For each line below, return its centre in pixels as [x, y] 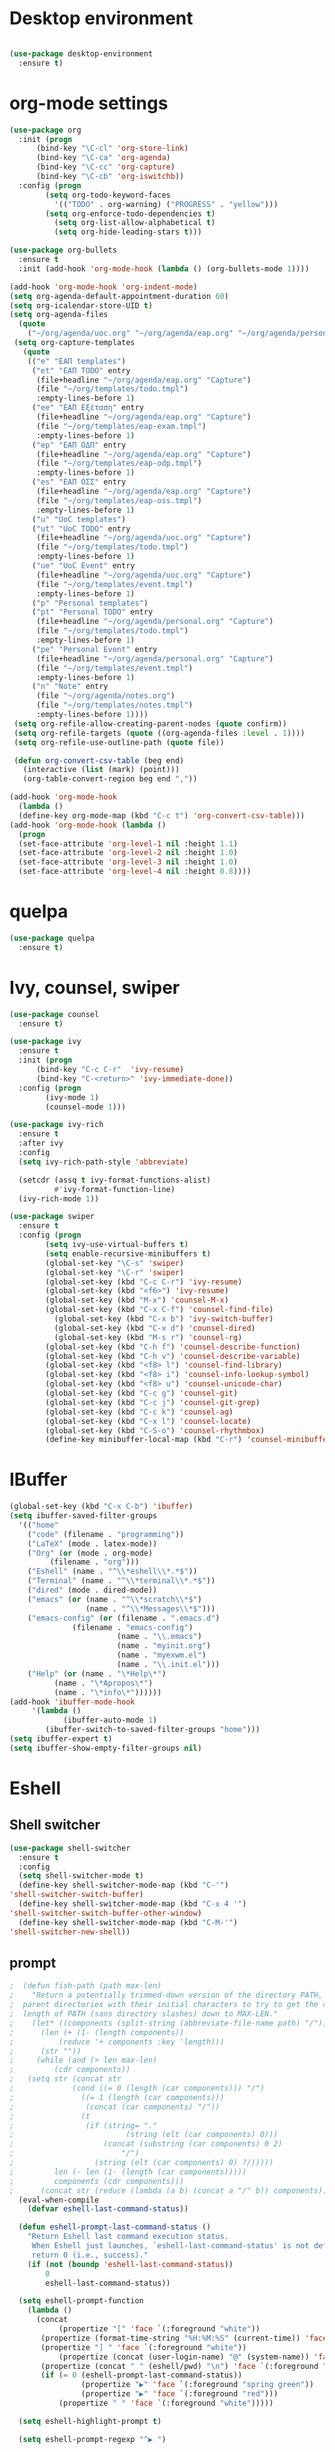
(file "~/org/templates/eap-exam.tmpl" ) [121, 426]
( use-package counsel [54, 1014]
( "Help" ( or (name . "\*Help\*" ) [97, 1673]
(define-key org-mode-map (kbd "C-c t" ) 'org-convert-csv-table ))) [162, 815]
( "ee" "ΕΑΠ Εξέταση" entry [87, 408]
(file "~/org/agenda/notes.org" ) [105, 696]
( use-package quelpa [52, 938]
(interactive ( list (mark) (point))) [101, 770]
